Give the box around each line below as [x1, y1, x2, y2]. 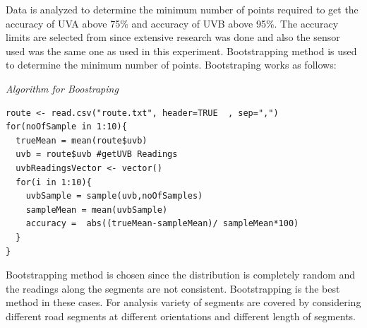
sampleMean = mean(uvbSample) [25, 204, 168, 215]
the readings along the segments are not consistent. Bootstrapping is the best [6, 281, 340, 295]
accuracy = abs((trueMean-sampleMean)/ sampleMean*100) [25, 218, 299, 229]
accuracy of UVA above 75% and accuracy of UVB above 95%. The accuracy [6, 16, 339, 30]
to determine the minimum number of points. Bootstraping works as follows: [6, 57, 337, 72]
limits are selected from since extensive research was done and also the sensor [6, 30, 340, 45]
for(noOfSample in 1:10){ [6, 122, 127, 132]
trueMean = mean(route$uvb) [16, 135, 148, 146]
